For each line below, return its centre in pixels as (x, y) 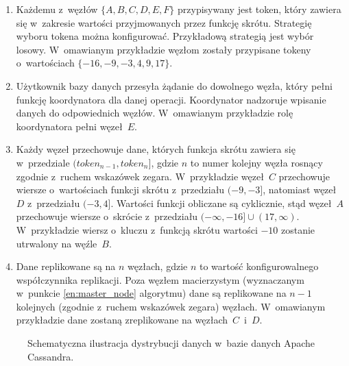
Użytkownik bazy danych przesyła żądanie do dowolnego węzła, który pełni (174, 85)
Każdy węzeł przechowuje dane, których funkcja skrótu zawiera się (156, 149)
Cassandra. (51, 356)
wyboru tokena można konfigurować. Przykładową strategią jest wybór (165, 36)
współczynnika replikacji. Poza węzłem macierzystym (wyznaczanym (160, 279)
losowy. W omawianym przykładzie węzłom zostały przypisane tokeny (164, 49)
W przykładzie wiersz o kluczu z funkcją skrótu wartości (137, 229)
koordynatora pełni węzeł (69, 126)
